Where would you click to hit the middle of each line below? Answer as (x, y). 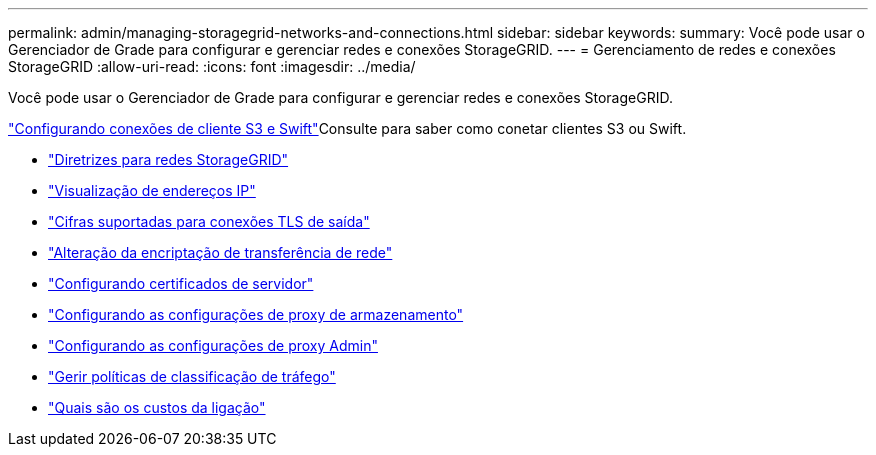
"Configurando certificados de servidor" (181, 283)
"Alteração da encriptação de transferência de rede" (220, 252)
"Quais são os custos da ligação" (157, 407)
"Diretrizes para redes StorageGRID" (168, 159)
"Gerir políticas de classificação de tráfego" (192, 376)
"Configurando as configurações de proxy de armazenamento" (256, 314)
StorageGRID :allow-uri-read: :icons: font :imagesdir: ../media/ (212, 66)
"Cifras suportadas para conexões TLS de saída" (209, 221)
